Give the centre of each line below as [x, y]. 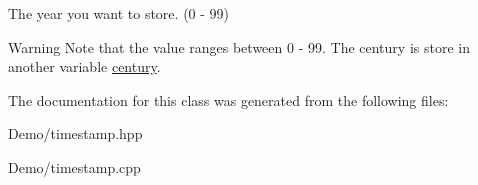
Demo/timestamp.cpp [74, 166]
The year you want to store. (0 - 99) [119, 13]
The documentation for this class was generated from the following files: [228, 99]
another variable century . [84, 66]
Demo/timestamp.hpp [75, 133]
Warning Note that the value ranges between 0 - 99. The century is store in [239, 46]
